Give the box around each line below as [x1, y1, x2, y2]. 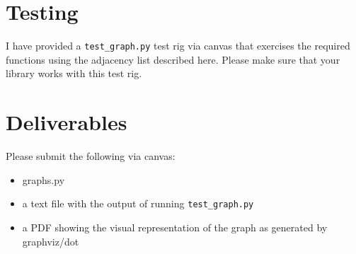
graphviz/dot [22, 233, 79, 248]
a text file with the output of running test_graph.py [22, 196, 254, 211]
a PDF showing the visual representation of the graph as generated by [22, 219, 328, 234]
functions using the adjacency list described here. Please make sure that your [6, 52, 340, 67]
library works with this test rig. [6, 66, 142, 81]
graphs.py [22, 172, 65, 187]
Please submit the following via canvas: [6, 149, 176, 163]
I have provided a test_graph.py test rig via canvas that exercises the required [6, 38, 350, 53]
